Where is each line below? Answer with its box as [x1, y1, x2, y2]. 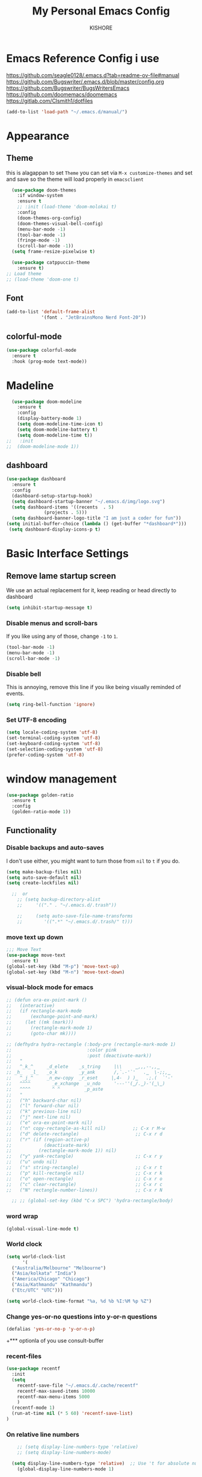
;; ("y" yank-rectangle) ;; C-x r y [6, 1154, 163, 1160]
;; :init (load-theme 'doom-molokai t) [17, 204, 117, 210]
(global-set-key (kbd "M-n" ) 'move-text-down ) [6, 969, 125, 975]
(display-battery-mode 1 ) [17, 416, 82, 422]
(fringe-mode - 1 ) [17, 237, 61, 243]
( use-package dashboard [6, 476, 66, 482]
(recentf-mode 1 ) [11, 1405, 55, 1411]
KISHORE [89, 24, 113, 31]
